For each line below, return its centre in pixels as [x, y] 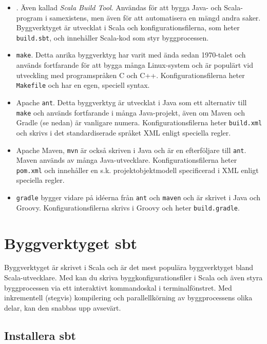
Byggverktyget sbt [71, 243]
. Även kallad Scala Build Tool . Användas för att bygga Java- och [119, 7]
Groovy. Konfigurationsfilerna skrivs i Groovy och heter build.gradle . [128, 207]
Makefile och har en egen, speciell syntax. [83, 85]
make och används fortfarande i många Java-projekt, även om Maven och [130, 112]
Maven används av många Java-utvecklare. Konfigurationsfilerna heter [127, 160]
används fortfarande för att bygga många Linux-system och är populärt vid [135, 65]
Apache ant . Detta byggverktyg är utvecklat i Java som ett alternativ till [131, 102]
